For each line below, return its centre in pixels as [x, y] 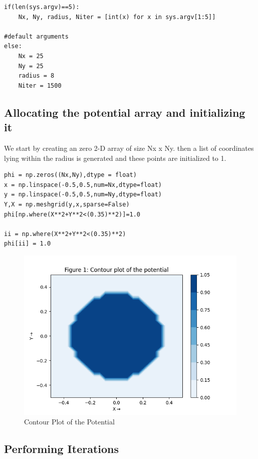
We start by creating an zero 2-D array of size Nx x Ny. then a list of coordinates [129, 148]
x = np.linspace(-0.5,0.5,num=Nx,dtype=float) [83, 185]
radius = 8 [36, 76]
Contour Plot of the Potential [69, 422]
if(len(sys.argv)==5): [42, 7]
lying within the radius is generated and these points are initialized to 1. [115, 158]
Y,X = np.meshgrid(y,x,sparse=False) [67, 204]
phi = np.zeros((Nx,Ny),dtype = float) [70, 175]
